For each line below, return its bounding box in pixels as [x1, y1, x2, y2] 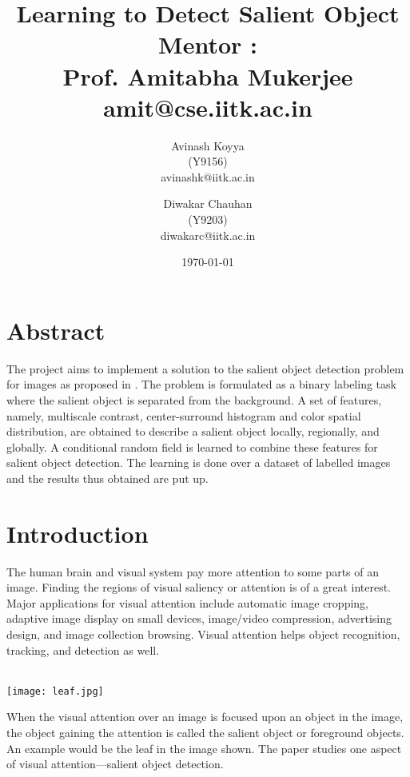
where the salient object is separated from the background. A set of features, [6, 391, 382, 408]
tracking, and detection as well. [6, 641, 160, 658]
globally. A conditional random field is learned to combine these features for [6, 438, 378, 455]
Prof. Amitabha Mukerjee [62, 59, 353, 92]
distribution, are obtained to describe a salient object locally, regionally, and [6, 423, 380, 440]
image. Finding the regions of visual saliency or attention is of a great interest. [6, 579, 392, 596]
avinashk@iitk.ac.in [161, 168, 255, 185]
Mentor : [158, 28, 257, 61]
